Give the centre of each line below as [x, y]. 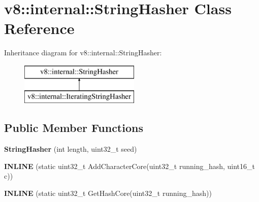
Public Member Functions [74, 128]
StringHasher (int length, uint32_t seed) [71, 149]
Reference [39, 28]
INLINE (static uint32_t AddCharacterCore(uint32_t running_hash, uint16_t [130, 166]
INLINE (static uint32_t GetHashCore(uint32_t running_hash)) [108, 193]
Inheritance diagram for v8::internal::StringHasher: [83, 53]
